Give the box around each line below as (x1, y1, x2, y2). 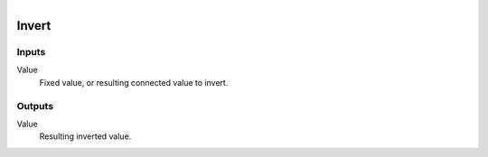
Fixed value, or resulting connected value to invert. (39, 77, 229, 88)
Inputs (16, 45, 46, 58)
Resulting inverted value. (39, 131, 132, 142)
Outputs (16, 99, 54, 112)
